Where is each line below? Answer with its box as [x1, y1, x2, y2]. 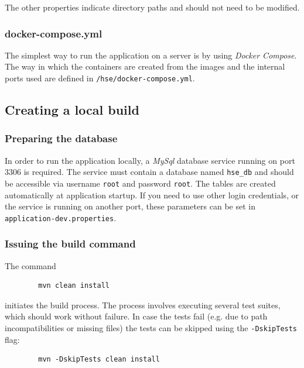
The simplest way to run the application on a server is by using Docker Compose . [5, 49, 297, 61]
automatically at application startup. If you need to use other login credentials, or [5, 188, 299, 201]
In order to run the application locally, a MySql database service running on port [5, 154, 295, 166]
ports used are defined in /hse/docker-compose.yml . [5, 72, 195, 84]
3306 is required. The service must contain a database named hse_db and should [5, 166, 294, 178]
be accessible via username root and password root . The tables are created [5, 177, 276, 189]
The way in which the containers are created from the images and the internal [5, 60, 285, 73]
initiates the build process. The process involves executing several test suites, [5, 298, 281, 311]
